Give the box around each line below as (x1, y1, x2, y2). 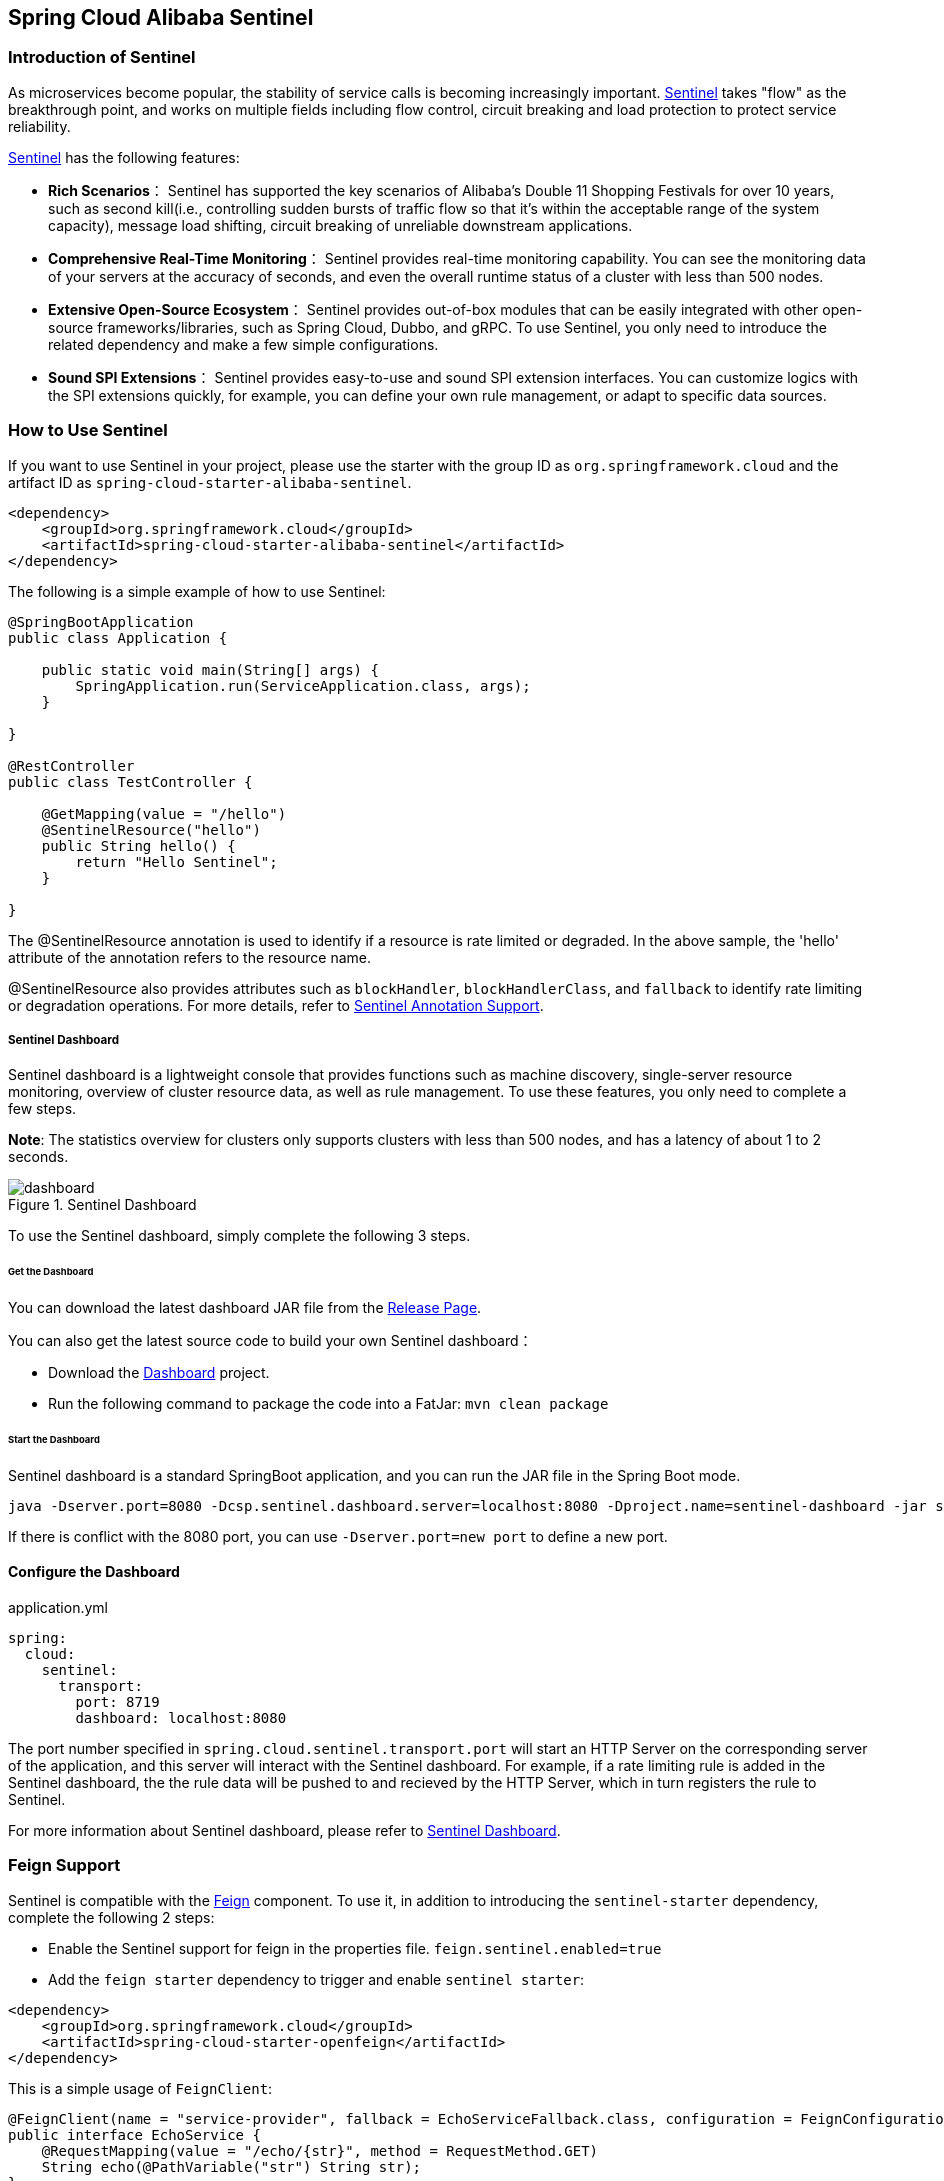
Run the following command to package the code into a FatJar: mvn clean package (48, 1395, 609, 1413)
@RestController (8, 757, 135, 774)
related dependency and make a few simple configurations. (48, 335, 439, 353)
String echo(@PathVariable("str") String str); (41, 2158, 422, 2175)
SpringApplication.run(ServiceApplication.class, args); (75, 677, 531, 694)
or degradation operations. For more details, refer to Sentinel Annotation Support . (8, 996, 544, 1014)
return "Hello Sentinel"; (75, 853, 278, 870)
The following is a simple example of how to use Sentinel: (8, 582, 386, 600)
